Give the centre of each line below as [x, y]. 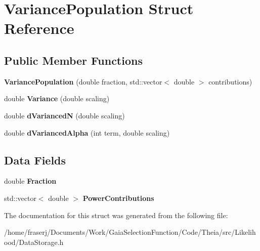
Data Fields [35, 160]
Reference [39, 28]
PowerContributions [118, 198]
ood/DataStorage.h [34, 242]
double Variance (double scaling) [57, 98]
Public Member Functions [73, 60]
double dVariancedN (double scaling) [64, 115]
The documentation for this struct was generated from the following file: [116, 215]
